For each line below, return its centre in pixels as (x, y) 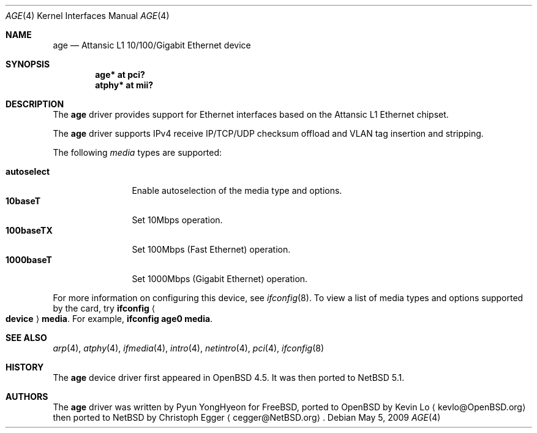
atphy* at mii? (124, 85)
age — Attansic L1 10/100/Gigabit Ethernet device (152, 45)
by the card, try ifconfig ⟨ (104, 308)
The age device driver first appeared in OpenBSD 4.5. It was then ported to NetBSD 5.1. (229, 377)
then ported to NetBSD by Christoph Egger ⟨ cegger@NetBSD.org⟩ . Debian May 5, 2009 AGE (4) (247, 417)
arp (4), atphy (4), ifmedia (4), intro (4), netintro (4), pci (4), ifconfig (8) (189, 348)
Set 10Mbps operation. (177, 220)
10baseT (23, 201)
